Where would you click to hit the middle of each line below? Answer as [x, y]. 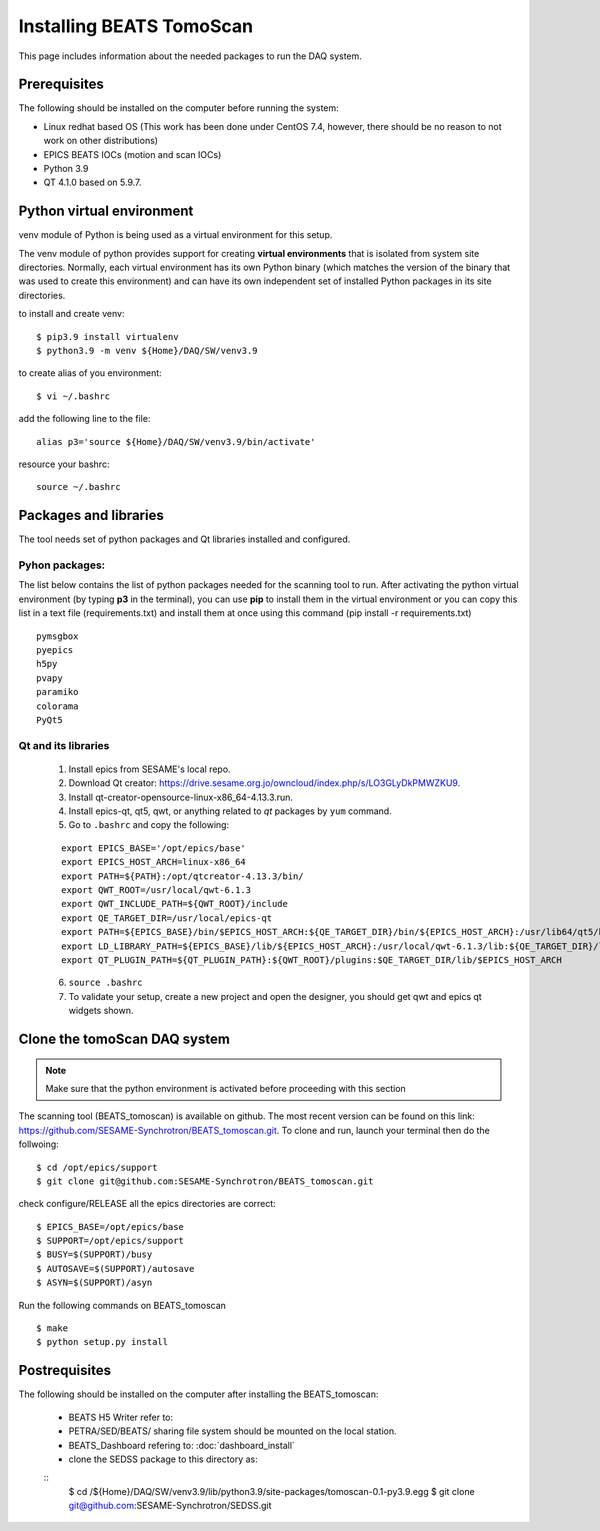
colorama [57, 706]
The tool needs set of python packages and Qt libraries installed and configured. [184, 539]
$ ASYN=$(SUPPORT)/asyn [94, 1283]
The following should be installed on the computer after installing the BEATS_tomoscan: [198, 1394]
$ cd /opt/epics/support [97, 1167]
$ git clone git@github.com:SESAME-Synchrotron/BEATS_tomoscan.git [205, 1181]
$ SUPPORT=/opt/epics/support [110, 1241]
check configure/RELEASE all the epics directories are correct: [147, 1204]
